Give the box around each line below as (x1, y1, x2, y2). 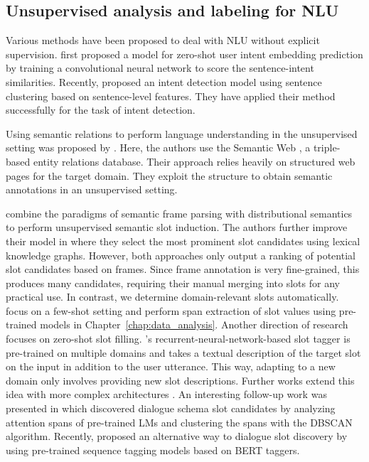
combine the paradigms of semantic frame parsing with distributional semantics (6, 205, 353, 220)
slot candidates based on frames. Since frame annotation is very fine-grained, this (6, 262, 360, 276)
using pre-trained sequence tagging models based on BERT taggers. (6, 442, 300, 457)
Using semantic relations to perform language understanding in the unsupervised (6, 126, 358, 141)
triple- (313, 140, 341, 155)
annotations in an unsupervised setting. (6, 182, 178, 197)
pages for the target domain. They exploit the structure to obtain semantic (6, 168, 333, 183)
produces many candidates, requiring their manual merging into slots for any (6, 275, 340, 290)
